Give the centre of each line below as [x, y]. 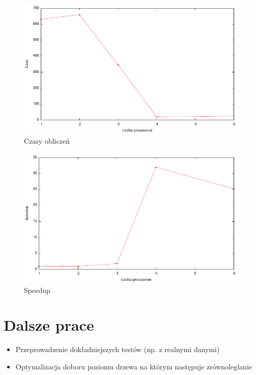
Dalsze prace [49, 325]
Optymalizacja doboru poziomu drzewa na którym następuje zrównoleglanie [134, 366]
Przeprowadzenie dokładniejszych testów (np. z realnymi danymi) [118, 349]
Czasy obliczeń [47, 140]
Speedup [37, 290]
